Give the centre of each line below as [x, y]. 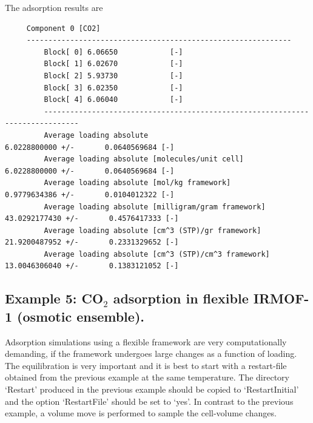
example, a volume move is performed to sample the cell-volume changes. [141, 413]
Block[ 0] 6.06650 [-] [113, 52]
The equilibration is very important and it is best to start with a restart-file [146, 365]
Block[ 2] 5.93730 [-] [113, 76]
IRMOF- [281, 298]
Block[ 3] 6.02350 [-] [113, 88]
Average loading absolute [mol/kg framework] [137, 183]
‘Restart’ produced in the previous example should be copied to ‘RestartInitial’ [152, 389]
